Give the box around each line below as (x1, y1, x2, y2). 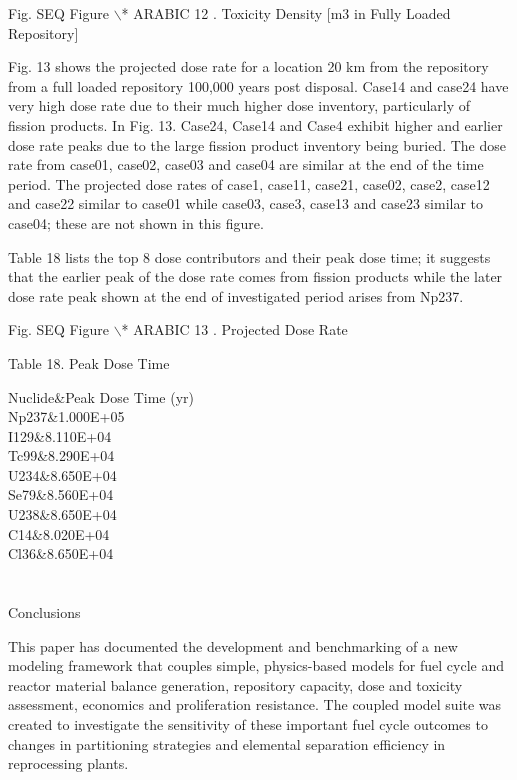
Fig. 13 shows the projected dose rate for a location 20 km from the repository (8, 56, 489, 77)
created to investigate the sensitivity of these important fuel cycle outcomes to (8, 714, 488, 734)
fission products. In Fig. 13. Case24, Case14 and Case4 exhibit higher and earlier (8, 114, 503, 135)
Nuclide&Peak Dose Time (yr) (8, 386, 194, 407)
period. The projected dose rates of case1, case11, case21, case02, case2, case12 (8, 173, 490, 194)
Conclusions (8, 602, 81, 623)
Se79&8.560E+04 (8, 484, 114, 505)
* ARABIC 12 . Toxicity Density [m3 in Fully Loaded (121, 3, 451, 23)
